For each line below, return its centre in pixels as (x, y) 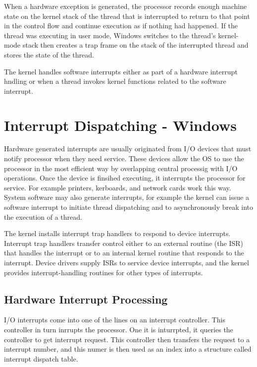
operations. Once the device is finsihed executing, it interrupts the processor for (125, 178)
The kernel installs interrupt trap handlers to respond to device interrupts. (117, 233)
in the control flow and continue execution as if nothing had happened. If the (121, 26)
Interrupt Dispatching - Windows (121, 125)
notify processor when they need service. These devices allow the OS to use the (124, 158)
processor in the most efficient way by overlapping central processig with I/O (121, 168)
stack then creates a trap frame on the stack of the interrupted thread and (135, 45)
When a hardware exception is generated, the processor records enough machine (126, 6)
